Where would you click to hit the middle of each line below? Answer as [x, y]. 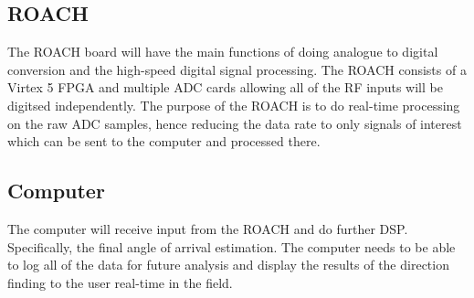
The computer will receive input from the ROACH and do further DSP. [208, 228]
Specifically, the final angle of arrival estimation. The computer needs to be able [232, 246]
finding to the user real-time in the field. [120, 282]
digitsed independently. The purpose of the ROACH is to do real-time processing [234, 105]
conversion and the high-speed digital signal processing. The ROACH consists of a [237, 69]
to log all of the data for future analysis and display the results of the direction [228, 265]
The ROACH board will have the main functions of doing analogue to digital [223, 52]
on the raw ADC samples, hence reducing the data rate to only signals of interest [235, 123]
